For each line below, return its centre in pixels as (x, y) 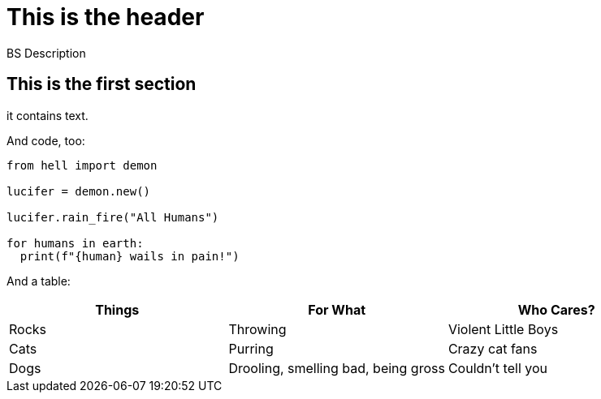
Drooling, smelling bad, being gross (337, 368)
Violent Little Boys (503, 329)
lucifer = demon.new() (79, 191)
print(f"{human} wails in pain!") (130, 256)
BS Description (46, 53)
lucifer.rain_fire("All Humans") (113, 217)
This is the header (106, 17)
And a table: (39, 281)
